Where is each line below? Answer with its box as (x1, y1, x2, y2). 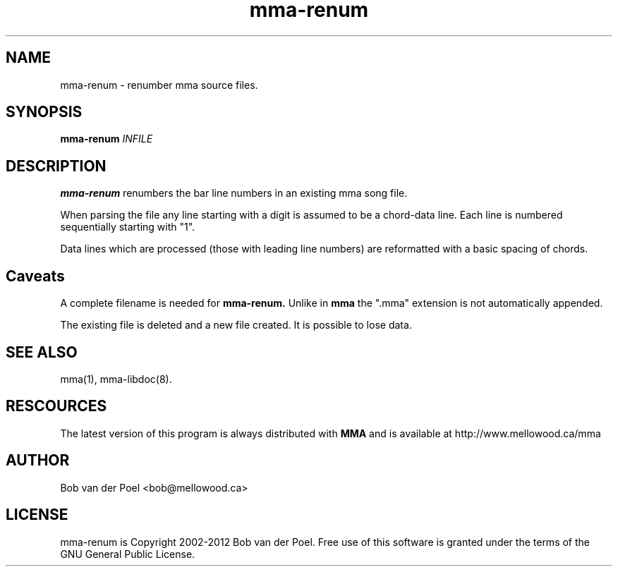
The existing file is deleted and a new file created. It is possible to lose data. (60, 319, 412, 331)
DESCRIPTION (6, 157, 107, 175)
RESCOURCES (6, 397, 107, 415)
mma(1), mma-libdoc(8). (60, 372, 172, 385)
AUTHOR (6, 451, 70, 470)
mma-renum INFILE (60, 133, 153, 145)
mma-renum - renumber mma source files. (60, 78, 258, 91)
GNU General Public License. (60, 547, 195, 560)
